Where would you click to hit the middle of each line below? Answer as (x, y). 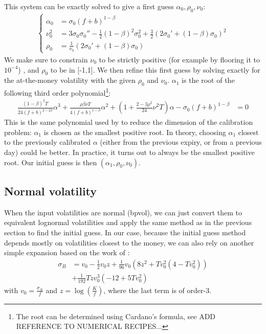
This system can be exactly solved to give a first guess (89, 6)
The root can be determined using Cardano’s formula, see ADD (116, 316)
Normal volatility (51, 191)
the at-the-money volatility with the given (70, 80)
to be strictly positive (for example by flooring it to (179, 59)
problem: (18, 132)
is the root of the (208, 80)
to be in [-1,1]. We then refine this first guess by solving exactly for (155, 69)
